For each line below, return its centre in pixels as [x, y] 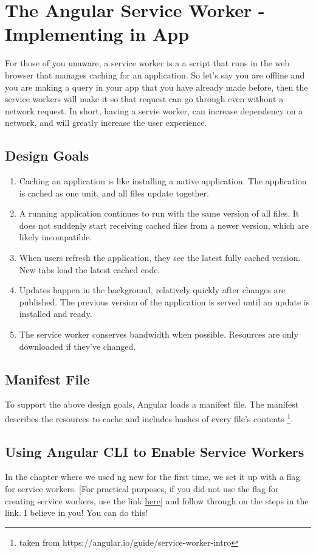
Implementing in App [97, 34]
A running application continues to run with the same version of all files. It [159, 213]
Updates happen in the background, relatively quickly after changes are [152, 290]
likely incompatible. [56, 237]
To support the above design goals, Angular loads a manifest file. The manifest [152, 404]
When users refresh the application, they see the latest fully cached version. [160, 258]
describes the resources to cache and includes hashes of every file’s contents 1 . [149, 418]
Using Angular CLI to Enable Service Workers [155, 451]
